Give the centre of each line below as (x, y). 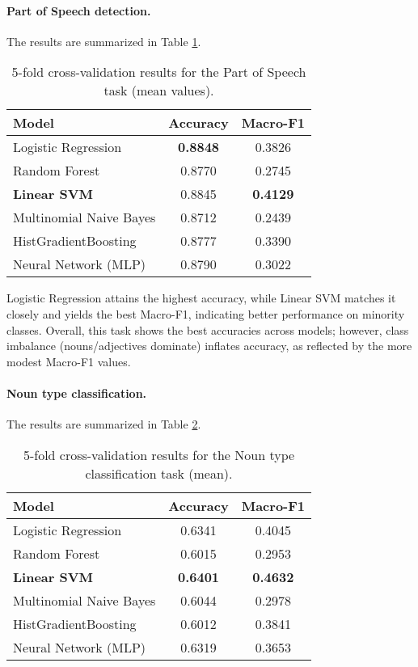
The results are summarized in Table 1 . (104, 41)
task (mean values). (159, 91)
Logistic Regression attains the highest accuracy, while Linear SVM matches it (201, 298)
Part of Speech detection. (79, 10)
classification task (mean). (159, 473)
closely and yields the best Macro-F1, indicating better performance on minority (206, 313)
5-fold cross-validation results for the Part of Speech (159, 72)
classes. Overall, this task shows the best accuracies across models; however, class (208, 329)
